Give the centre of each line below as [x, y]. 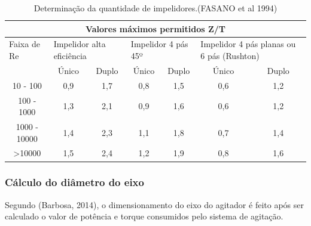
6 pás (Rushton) [230, 56]
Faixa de [25, 44]
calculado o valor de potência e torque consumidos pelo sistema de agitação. [144, 216]
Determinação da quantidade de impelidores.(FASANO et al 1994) [155, 8]
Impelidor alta [80, 44]
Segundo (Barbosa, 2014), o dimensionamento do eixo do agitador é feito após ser [154, 204]
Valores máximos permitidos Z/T [155, 28]
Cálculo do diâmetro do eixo [74, 182]
